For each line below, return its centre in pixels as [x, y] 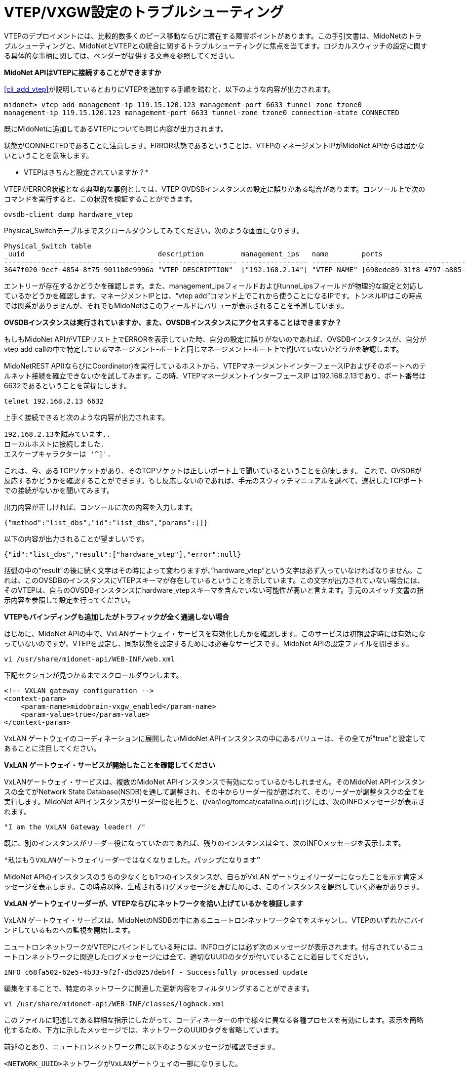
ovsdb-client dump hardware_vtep [69, 214]
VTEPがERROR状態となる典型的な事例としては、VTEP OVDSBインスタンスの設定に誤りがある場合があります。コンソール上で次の [215, 189]
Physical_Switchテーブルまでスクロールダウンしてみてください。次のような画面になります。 [154, 230]
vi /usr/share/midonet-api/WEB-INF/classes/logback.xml [114, 1004]
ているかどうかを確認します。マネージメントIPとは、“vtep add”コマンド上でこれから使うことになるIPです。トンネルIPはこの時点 [213, 295]
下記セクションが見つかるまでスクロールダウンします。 [94, 675]
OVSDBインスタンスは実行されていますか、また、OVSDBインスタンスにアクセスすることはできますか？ [173, 322]
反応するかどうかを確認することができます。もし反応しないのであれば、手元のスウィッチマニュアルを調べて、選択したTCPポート [214, 480]
